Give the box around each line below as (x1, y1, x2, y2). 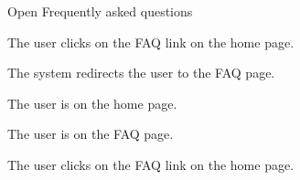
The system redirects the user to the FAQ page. (7, 63, 275, 82)
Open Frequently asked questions (7, 2, 193, 20)
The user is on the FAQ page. (7, 124, 174, 143)
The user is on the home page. (7, 93, 177, 112)
